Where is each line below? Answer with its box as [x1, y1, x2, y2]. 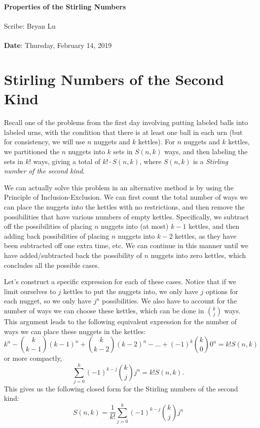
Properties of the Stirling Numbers [4, 1, 126, 11]
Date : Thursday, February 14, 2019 [4, 40, 112, 50]
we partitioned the [4, 146, 60, 157]
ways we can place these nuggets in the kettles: [4, 326, 146, 336]
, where [139, 156, 162, 166]
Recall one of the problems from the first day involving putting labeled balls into [4, 117, 248, 128]
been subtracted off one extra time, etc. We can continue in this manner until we [4, 240, 249, 251]
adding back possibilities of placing [4, 230, 110, 241]
